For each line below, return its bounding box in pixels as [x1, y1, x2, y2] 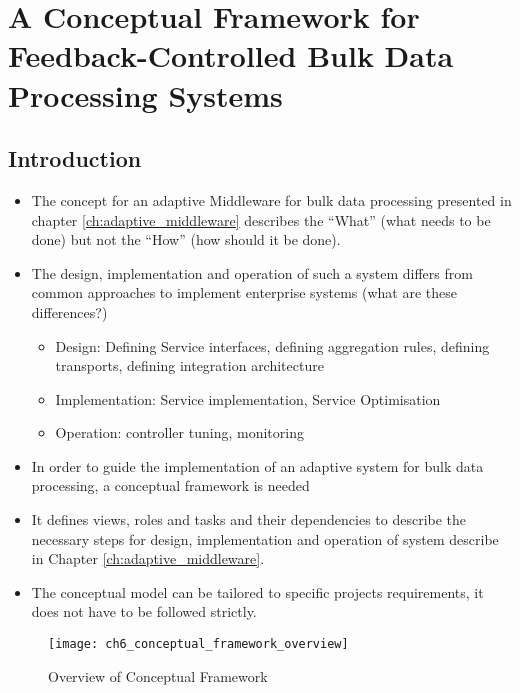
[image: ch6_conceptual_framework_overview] [48, 637, 349, 652]
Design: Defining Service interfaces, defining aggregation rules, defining [55, 335, 490, 356]
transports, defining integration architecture [55, 355, 324, 376]
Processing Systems [8, 74, 283, 115]
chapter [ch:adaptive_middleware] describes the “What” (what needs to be [31, 209, 491, 230]
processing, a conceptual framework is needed [31, 475, 310, 496]
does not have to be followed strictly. [31, 601, 257, 622]
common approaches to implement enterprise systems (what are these [31, 282, 458, 303]
